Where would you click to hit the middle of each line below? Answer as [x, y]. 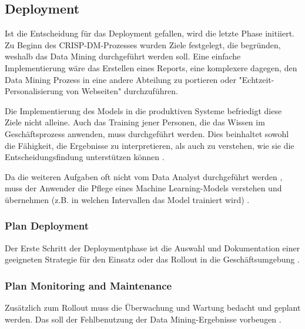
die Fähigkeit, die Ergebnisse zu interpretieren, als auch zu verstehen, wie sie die [150, 145]
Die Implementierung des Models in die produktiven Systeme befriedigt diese [143, 110]
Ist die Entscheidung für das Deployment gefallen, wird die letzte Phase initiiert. [150, 33]
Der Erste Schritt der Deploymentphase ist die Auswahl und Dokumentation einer [152, 247]
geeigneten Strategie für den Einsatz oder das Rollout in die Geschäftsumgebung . [152, 259]
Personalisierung [34, 91]
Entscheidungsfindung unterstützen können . [85, 157]
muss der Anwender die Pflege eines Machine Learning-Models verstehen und [143, 188]
